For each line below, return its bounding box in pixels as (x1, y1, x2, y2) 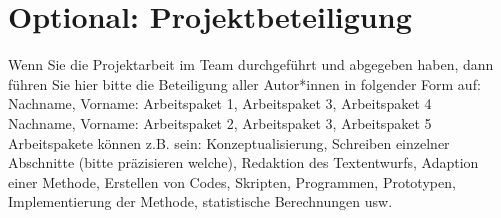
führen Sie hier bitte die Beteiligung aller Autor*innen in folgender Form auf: (8, 73, 481, 94)
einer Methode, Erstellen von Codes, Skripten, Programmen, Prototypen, (8, 171, 456, 192)
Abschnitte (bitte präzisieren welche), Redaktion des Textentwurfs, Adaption (8, 152, 479, 173)
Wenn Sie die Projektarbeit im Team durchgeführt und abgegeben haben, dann (8, 54, 494, 75)
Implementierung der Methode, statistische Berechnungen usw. (8, 191, 393, 212)
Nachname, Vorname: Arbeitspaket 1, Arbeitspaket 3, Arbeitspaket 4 (8, 93, 432, 114)
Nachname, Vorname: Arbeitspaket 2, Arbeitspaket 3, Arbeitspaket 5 (8, 112, 432, 133)
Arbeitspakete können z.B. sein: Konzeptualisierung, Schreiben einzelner (8, 132, 450, 153)
